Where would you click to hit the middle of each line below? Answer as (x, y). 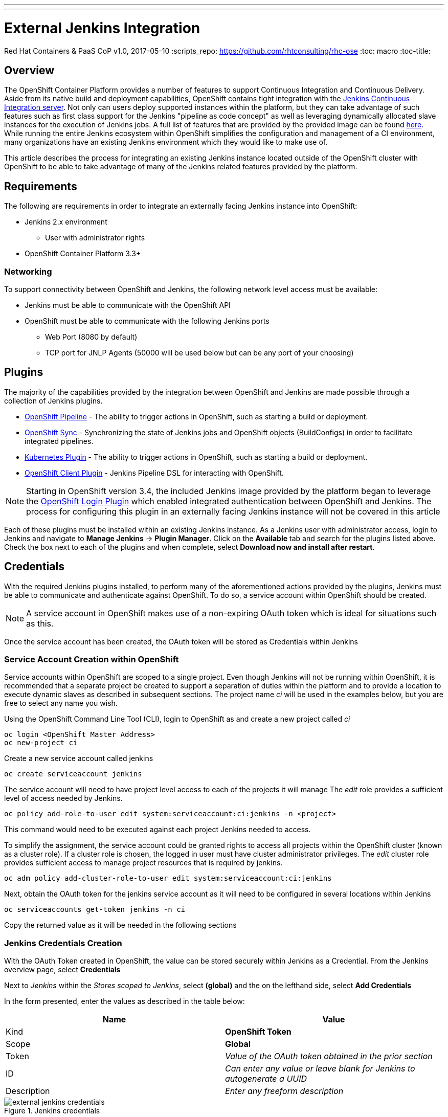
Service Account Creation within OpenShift (92, 659)
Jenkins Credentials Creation (63, 943)
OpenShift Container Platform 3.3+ (83, 254)
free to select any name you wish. (61, 703)
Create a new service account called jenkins (79, 758)
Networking (28, 271)
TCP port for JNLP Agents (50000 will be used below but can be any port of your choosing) (199, 352)
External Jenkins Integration (102, 28)
